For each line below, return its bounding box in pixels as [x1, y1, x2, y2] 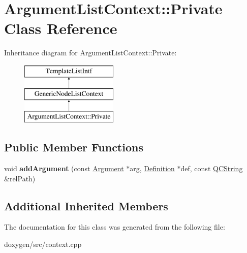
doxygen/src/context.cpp [4, 239, 82, 249]
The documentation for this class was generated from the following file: [4, 222, 225, 232]
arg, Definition [130, 163, 175, 174]
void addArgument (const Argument [4, 163, 124, 174]
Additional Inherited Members [4, 198, 168, 213]
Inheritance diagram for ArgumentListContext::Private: [4, 47, 177, 58]
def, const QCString [180, 163, 243, 174]
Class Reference [4, 18, 117, 39]
